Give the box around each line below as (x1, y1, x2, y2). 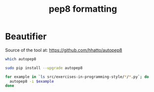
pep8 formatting (48, 3, 117, 15)
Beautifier (5, 31, 47, 42)
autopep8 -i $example (9, 79, 54, 84)
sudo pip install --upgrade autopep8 (5, 65, 83, 70)
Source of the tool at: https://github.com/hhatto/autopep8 (5, 47, 122, 53)
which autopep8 (5, 56, 37, 62)
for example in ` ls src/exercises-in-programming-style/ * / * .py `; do (5, 74, 149, 79)
